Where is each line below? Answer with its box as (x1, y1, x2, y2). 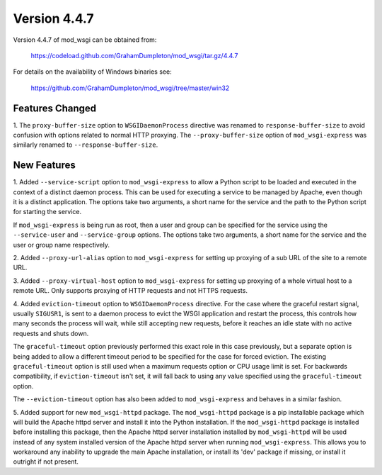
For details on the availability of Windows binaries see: (13, 67, 173, 76)
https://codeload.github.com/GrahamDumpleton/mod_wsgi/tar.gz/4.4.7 (30, 51, 238, 60)
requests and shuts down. (13, 329, 89, 337)
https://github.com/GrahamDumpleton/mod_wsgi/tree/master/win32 (30, 84, 230, 92)
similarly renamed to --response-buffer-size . (13, 140, 158, 149)
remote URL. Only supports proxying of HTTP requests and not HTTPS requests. (13, 286, 248, 295)
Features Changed (13, 102, 97, 114)
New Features (13, 160, 76, 172)
